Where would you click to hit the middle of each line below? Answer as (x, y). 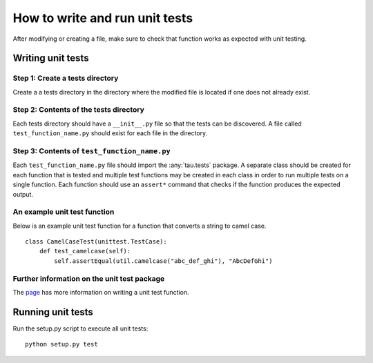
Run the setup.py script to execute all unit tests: (80, 328)
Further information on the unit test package (89, 278)
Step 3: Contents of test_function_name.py (92, 151)
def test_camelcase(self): (85, 251)
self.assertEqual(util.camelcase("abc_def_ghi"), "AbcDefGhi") (163, 261)
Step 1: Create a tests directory (66, 78)
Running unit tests (53, 312)
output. (23, 194)
